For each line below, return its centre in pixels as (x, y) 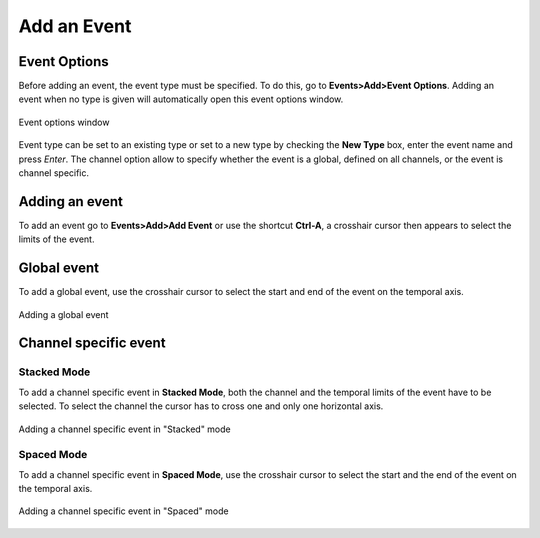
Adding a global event (63, 314)
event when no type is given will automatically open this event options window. (181, 99)
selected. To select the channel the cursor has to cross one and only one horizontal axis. (201, 406)
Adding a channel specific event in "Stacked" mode (124, 429)
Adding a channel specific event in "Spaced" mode (123, 511)
